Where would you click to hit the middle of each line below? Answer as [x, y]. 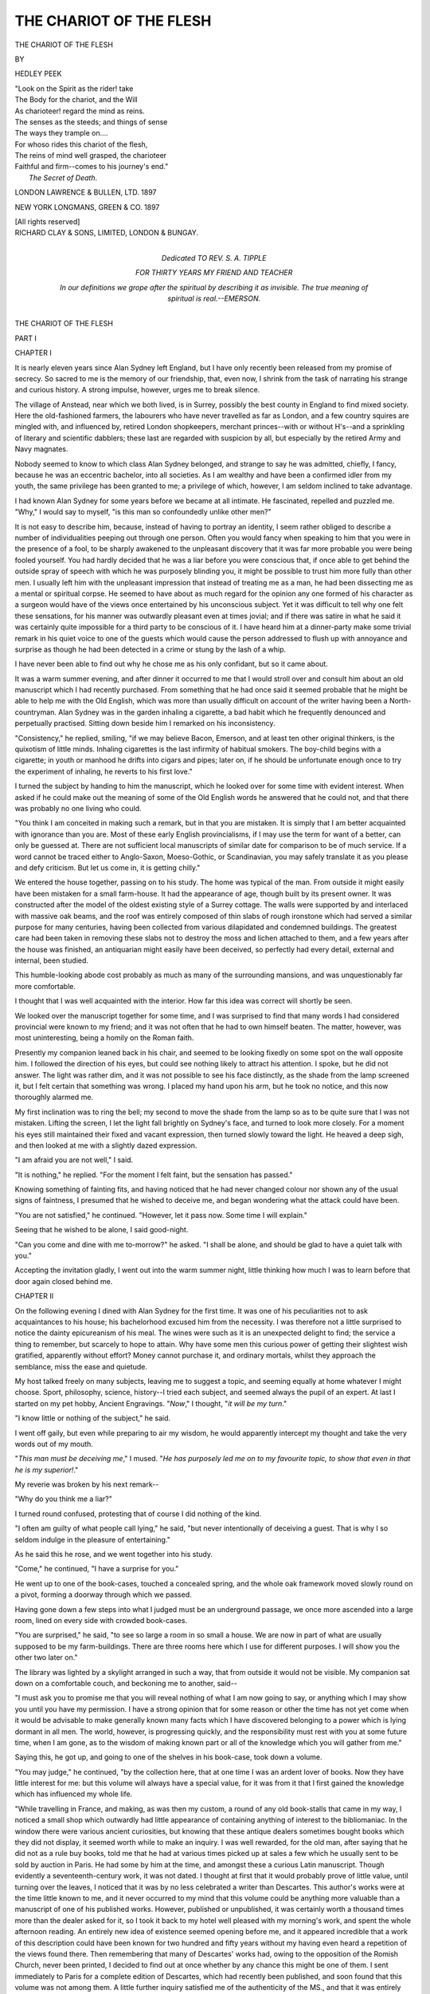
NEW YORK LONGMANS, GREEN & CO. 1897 [87, 207]
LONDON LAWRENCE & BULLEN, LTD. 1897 [86, 192]
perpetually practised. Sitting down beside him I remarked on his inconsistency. [145, 723]
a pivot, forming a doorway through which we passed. [104, 1594]
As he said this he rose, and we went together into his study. [113, 1555]
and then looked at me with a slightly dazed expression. [106, 1145]
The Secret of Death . [63, 177]
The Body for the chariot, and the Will [76, 100]
